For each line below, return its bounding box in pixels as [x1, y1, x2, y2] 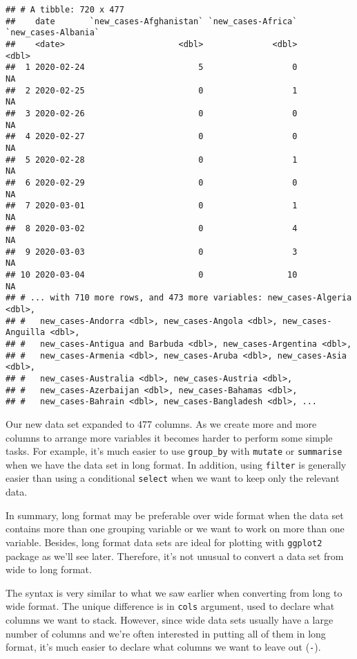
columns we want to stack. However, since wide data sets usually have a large [6, 613, 334, 626]
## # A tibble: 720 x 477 [6, 5, 124, 15]
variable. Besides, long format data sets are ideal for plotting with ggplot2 [6, 534, 322, 549]
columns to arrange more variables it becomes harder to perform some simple [6, 430, 333, 444]
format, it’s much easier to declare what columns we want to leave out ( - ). [6, 640, 321, 654]
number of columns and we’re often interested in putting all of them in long [6, 626, 326, 640]
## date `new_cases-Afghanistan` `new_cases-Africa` [6, 16, 298, 26]
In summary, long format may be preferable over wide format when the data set [6, 507, 344, 522]
